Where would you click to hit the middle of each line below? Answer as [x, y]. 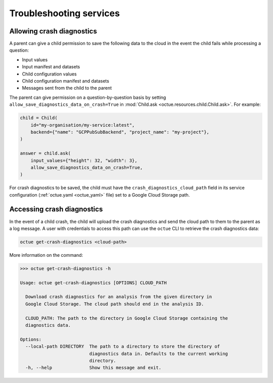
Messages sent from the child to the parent [67, 88]
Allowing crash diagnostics [53, 31]
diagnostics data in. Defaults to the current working [159, 354]
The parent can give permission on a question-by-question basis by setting [88, 97]
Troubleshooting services [64, 13]
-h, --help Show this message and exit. [94, 368]
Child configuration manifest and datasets [66, 81]
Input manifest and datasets [51, 67]
